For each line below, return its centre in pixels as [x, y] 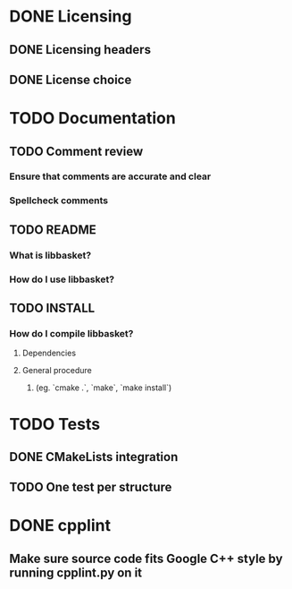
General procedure [57, 371]
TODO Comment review [76, 151]
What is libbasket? [50, 255]
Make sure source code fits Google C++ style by [146, 558]
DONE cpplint [60, 526]
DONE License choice [71, 79]
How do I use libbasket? [62, 279]
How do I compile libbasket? [71, 333]
